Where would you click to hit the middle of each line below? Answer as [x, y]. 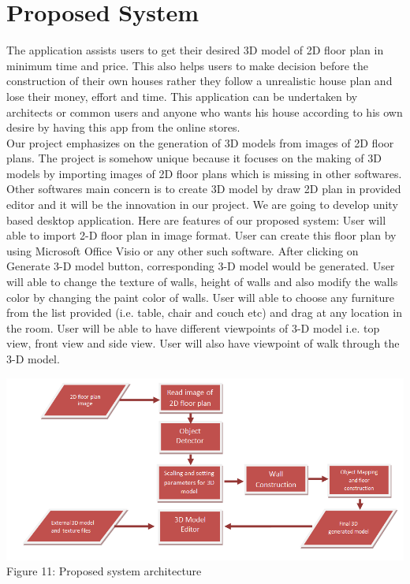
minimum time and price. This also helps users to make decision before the [188, 65]
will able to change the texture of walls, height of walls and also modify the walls [202, 282]
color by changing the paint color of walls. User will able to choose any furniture [200, 297]
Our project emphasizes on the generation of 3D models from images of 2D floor [200, 142]
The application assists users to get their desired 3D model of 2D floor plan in [195, 50]
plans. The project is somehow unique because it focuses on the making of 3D [194, 158]
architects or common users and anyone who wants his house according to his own [205, 112]
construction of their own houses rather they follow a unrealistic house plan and [199, 81]
